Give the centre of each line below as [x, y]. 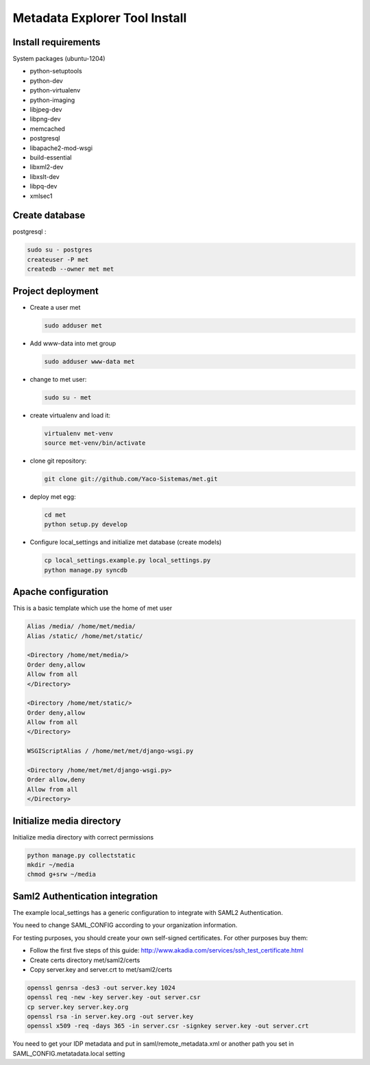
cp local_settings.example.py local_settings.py [127, 561]
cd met [55, 515]
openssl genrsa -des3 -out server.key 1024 [101, 988]
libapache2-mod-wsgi [61, 148]
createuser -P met [58, 259]
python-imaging [52, 100]
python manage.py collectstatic [82, 855]
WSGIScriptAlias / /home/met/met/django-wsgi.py [110, 751]
